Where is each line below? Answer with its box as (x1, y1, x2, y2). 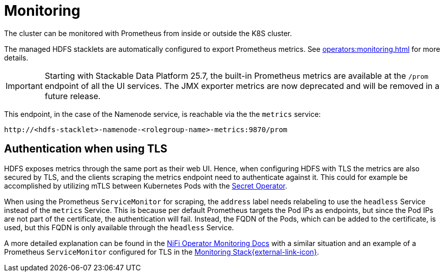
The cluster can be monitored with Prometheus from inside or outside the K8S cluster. (4, 28, 292, 38)
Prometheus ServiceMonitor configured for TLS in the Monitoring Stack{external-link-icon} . (4, 247, 319, 256)
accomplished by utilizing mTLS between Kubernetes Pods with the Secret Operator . (4, 181, 287, 190)
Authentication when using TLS (4, 142, 168, 156)
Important (6, 80, 43, 91)
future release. (44, 90, 101, 101)
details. (4, 53, 29, 62)
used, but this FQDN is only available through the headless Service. (4, 223, 234, 232)
